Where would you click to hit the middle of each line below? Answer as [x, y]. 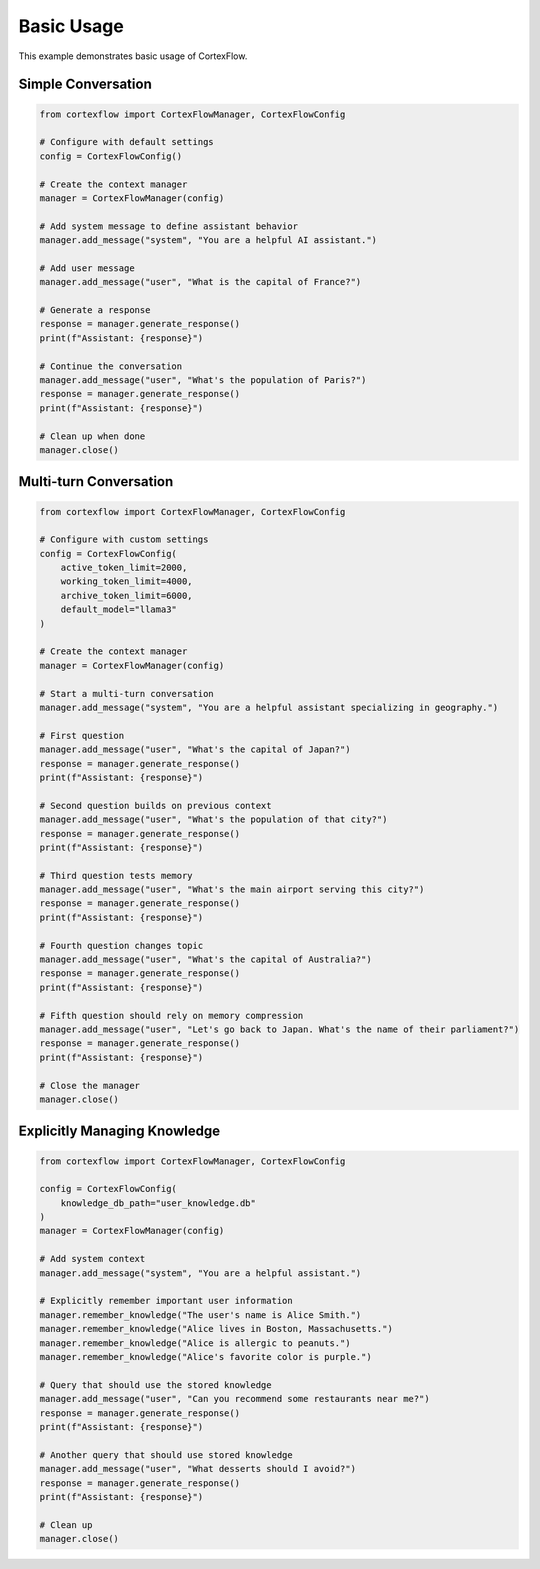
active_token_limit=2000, [124, 568]
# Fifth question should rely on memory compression [171, 1015]
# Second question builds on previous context [155, 805]
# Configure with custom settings [124, 539]
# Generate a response [95, 310]
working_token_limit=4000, [127, 581]
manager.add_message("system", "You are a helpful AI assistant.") [208, 240]
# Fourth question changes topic [121, 945]
